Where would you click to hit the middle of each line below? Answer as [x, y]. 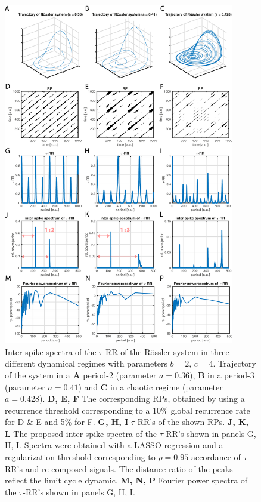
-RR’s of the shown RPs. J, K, [192, 422]
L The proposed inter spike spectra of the [81, 433]
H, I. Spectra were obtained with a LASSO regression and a [114, 445]
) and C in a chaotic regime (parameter [150, 386]
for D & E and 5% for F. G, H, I [67, 422]
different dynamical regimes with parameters [86, 363]
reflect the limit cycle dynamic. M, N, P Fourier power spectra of [126, 480]
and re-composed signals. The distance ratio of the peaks [129, 468]
